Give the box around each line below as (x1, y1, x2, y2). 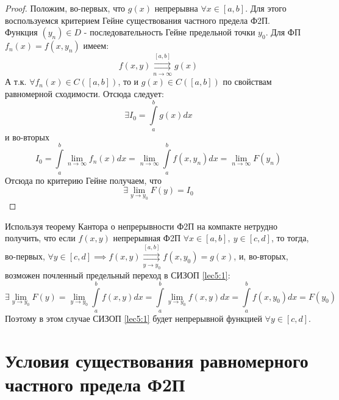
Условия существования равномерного (5, 347, 309, 373)
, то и (118, 75, 139, 88)
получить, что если (5, 231, 76, 244)
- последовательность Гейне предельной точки (84, 26, 255, 38)
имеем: (83, 39, 109, 52)
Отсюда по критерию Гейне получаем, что (5, 173, 162, 186)
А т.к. (5, 75, 27, 88)
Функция (5, 26, 38, 38)
